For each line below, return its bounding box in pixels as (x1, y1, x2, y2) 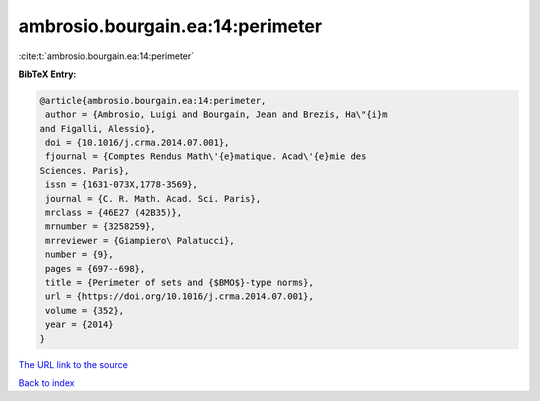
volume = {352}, (45, 305, 125, 316)
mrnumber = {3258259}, (45, 221, 157, 232)
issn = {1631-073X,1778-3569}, (45, 179, 199, 190)
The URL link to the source (18, 358, 129, 370)
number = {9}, (45, 249, 114, 260)
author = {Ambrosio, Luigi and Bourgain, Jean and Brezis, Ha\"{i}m (45, 109, 388, 120)
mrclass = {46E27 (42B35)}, (45, 207, 183, 219)
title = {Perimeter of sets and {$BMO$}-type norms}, (45, 277, 314, 288)
